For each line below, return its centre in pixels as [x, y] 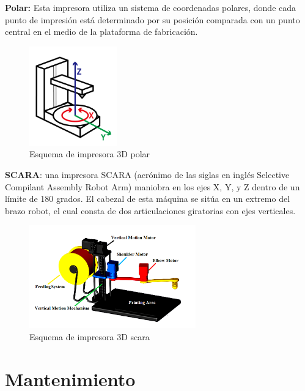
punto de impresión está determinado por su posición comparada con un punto [152, 19]
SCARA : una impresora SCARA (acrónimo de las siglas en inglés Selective [147, 174]
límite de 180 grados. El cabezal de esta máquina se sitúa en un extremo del [148, 199]
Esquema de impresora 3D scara [90, 336]
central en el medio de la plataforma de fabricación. [101, 32]
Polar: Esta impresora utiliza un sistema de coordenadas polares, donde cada [151, 7]
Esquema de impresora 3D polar [90, 154]
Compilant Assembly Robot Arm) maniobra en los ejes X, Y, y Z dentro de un [152, 186]
